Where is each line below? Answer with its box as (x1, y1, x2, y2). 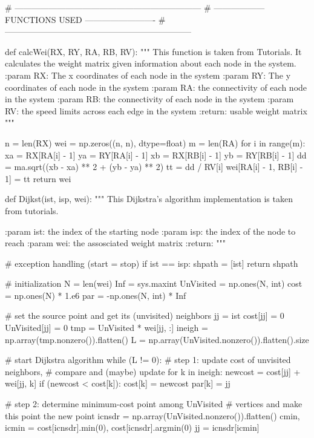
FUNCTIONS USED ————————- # (5, 13, 166, 25)
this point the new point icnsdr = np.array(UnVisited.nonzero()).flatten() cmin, (5, 409, 300, 422)
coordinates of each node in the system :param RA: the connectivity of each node (5, 80, 307, 93)
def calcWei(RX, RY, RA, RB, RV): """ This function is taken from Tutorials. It (5, 45, 302, 57)
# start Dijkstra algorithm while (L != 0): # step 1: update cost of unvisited (5, 353, 291, 366)
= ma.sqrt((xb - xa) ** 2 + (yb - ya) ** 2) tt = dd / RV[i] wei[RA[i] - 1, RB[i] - (5, 160, 303, 173)
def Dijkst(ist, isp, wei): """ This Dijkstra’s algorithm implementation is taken (5, 192, 293, 205)
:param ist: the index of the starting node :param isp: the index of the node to (5, 224, 296, 237)
